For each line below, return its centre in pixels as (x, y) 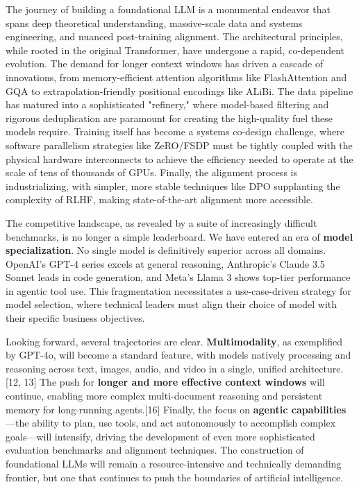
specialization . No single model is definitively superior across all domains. (166, 250)
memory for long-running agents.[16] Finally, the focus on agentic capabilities (176, 409)
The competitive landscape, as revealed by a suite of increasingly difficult (161, 222)
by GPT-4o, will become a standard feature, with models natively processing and (178, 355)
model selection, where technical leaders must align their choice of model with (172, 304)
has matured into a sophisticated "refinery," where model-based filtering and (167, 104)
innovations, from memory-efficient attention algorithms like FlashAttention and (176, 77)
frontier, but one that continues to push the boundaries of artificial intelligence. (175, 477)
